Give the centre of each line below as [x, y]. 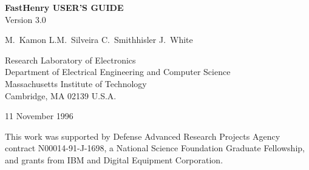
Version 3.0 [25, 19]
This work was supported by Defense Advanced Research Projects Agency [143, 136]
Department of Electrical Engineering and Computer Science [118, 72]
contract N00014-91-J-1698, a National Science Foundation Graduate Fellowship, [155, 148]
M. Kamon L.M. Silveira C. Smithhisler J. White [99, 40]
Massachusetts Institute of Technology [76, 83]
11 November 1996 [39, 116]
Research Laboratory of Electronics [70, 60]
